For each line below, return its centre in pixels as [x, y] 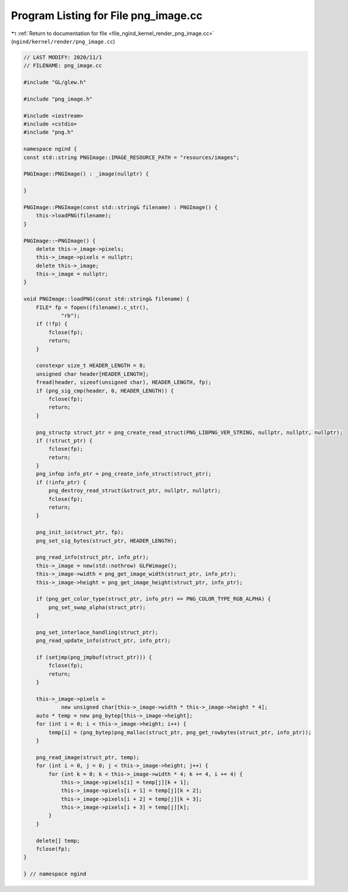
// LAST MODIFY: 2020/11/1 [63, 57]
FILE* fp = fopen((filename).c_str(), [92, 307]
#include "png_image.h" [58, 99]
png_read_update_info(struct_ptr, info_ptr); [103, 641]
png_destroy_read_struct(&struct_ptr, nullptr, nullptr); [135, 491]
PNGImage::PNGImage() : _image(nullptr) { [86, 174]
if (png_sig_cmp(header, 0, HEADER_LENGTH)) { [105, 391]
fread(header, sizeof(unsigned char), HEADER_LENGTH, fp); [124, 382]
